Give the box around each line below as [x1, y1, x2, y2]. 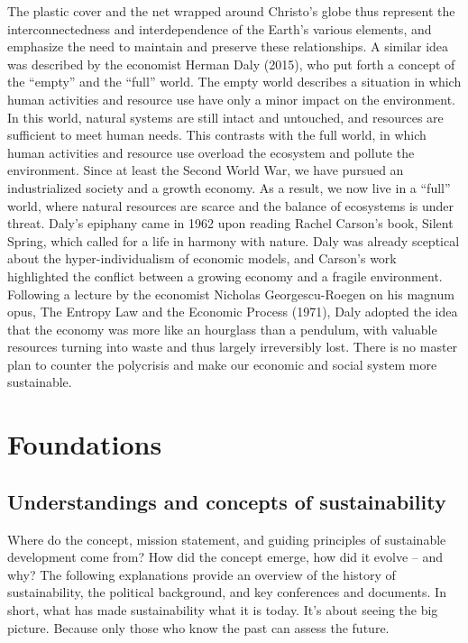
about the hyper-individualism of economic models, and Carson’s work [7, 249, 397, 268]
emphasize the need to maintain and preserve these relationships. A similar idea [7, 37, 449, 56]
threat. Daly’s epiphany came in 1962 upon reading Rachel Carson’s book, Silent [7, 214, 454, 233]
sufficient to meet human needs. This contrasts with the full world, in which [7, 125, 427, 144]
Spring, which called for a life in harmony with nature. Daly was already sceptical [7, 231, 460, 250]
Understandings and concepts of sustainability [7, 487, 446, 515]
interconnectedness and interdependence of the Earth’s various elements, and [7, 19, 432, 38]
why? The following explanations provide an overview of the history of [7, 565, 396, 583]
